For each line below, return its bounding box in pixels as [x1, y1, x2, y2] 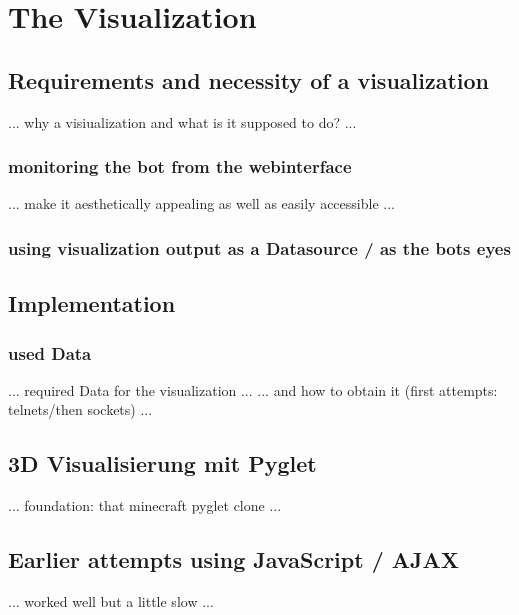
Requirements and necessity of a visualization [8, 64, 490, 95]
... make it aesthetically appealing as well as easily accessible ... [8, 193, 395, 214]
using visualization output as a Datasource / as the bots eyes [8, 235, 511, 260]
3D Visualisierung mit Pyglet [8, 448, 317, 479]
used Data [8, 340, 92, 365]
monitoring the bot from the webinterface [8, 154, 352, 179]
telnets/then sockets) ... [8, 399, 153, 420]
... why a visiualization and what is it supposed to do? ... [8, 111, 357, 132]
